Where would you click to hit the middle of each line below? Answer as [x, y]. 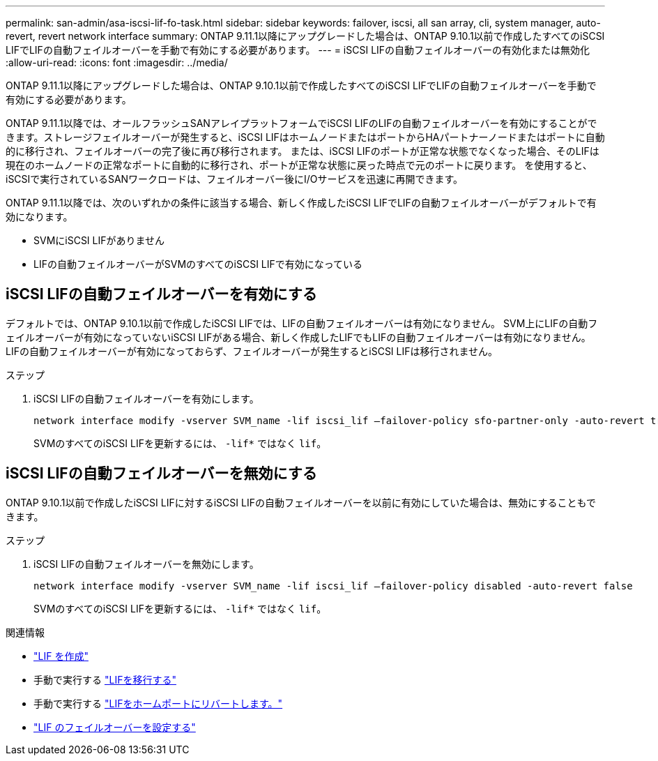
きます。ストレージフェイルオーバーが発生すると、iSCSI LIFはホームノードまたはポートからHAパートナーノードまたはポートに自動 [305, 137]
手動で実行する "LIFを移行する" [105, 679]
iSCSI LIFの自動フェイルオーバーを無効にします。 [146, 564]
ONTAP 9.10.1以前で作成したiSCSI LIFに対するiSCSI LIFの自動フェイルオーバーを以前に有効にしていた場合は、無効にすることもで [301, 502]
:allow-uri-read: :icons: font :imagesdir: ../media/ [117, 62]
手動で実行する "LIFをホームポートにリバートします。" [158, 703]
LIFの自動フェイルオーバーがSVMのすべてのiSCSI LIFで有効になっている [198, 264]
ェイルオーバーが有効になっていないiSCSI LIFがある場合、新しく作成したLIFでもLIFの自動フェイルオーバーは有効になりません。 [298, 337]
